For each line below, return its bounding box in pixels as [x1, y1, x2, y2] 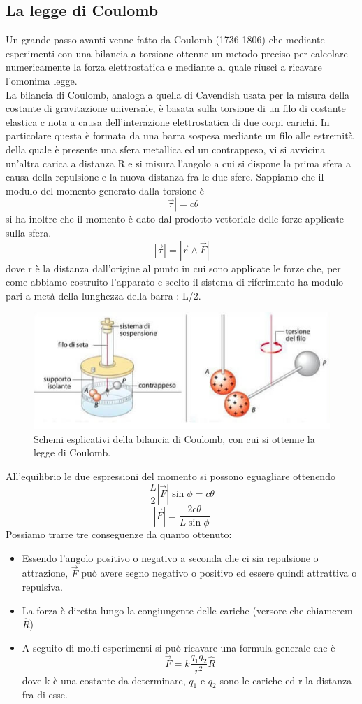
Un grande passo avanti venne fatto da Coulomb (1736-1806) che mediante [6, 32, 325, 47]
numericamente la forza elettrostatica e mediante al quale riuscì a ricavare [6, 59, 322, 74]
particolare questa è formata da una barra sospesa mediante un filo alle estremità [6, 128, 354, 143]
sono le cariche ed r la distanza [219, 673, 352, 687]
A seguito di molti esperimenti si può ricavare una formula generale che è [22, 640, 335, 655]
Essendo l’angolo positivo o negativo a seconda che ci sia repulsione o [22, 550, 319, 565]
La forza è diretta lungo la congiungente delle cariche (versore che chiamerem [22, 603, 353, 617]
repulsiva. [22, 579, 63, 594]
